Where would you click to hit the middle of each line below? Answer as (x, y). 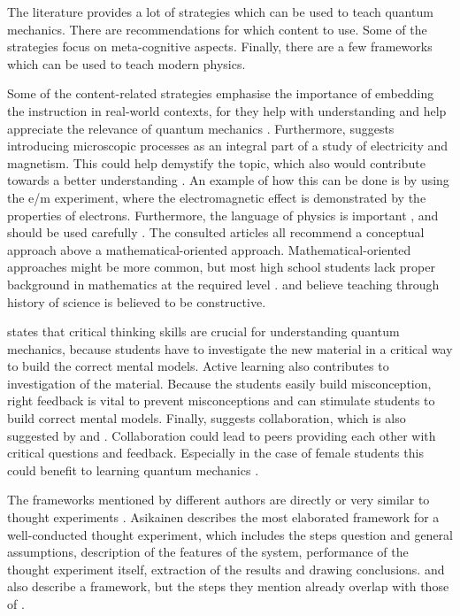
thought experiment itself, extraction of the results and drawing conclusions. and (226, 569)
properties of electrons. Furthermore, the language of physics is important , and (223, 215)
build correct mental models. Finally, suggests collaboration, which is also (207, 418)
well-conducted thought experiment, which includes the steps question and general (230, 534)
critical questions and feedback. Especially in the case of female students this (215, 453)
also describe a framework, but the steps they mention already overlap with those (228, 586)
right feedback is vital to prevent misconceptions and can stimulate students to (221, 400)
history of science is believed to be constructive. (137, 301)
